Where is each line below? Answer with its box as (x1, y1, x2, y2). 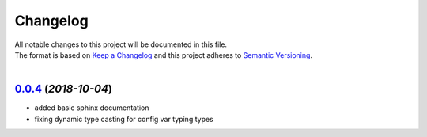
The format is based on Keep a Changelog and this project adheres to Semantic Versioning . (14, 50, 312, 59)
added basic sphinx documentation (34, 103, 149, 112)
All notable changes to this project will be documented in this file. (14, 40, 228, 49)
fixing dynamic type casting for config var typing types (34, 114, 213, 124)
